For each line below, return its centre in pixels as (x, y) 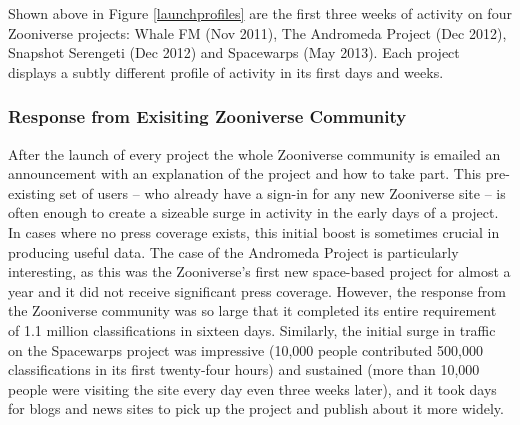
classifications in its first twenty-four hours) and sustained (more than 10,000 (244, 369)
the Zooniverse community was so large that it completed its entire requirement (252, 310)
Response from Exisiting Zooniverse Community (207, 116)
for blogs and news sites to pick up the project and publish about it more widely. (256, 408)
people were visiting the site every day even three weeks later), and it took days (252, 388)
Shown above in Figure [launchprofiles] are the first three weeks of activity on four (260, 13)
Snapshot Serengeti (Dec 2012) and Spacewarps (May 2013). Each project (234, 52)
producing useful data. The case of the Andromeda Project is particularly (233, 251)
